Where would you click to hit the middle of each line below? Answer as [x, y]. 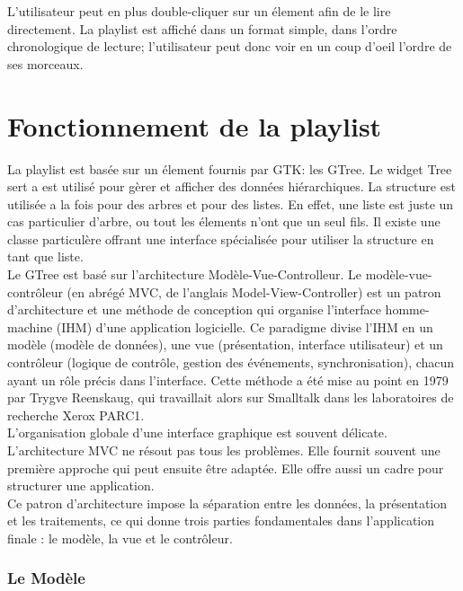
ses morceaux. [45, 63]
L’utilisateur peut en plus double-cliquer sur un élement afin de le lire [199, 11]
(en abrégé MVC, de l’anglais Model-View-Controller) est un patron [254, 291]
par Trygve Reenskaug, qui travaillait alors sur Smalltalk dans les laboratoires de [231, 397]
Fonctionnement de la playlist [195, 125]
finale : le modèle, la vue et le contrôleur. [120, 538]
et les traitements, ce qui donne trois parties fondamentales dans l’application [221, 520]
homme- [407, 309]
